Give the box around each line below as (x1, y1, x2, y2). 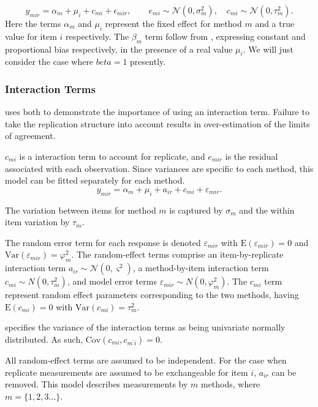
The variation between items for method (5, 203, 156, 216)
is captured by (169, 203, 223, 216)
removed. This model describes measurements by (5, 378, 188, 390)
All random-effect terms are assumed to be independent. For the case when (5, 353, 287, 366)
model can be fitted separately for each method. (5, 174, 185, 187)
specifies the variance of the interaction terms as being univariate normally (5, 321, 286, 334)
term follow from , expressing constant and (145, 29, 306, 42)
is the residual (225, 149, 278, 162)
